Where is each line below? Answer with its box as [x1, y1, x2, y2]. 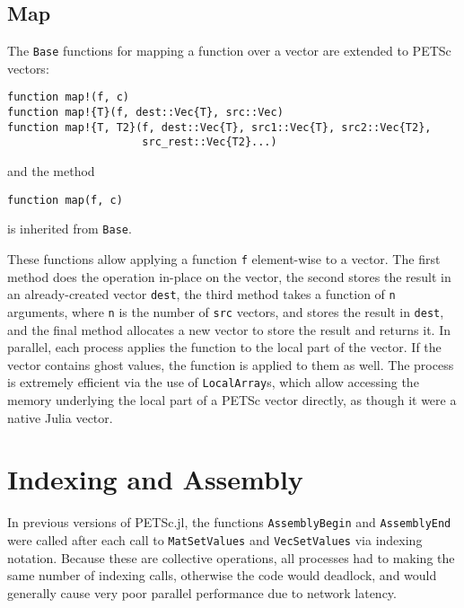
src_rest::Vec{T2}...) [142, 136, 277, 149]
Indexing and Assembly [7, 461, 303, 498]
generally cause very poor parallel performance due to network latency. [7, 583, 397, 602]
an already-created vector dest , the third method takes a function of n [7, 285, 396, 304]
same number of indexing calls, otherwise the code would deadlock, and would [7, 566, 437, 585]
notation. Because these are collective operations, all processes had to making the [7, 548, 455, 567]
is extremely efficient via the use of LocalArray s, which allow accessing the [7, 373, 419, 392]
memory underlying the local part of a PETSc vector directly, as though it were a [7, 390, 457, 409]
